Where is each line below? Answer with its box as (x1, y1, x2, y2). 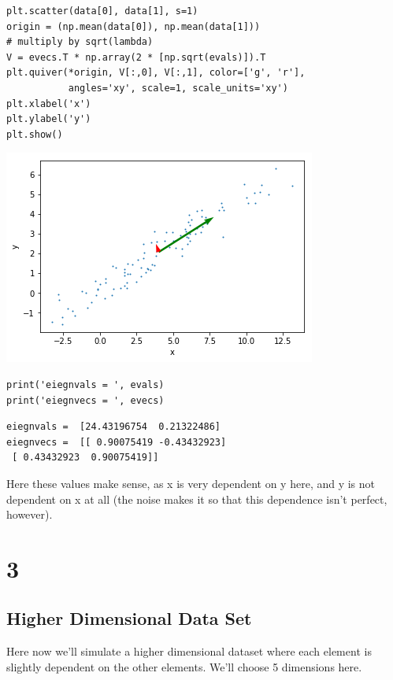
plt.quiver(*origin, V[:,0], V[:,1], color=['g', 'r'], (6, 67, 306, 79)
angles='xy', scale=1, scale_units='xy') (68, 82, 288, 94)
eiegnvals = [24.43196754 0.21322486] (6, 421, 221, 433)
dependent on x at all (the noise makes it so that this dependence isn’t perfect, (6, 490, 387, 507)
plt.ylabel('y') (6, 113, 91, 125)
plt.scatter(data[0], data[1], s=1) (6, 6, 198, 17)
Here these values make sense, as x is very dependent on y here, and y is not (6, 475, 376, 491)
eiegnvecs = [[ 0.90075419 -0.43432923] (6, 436, 227, 448)
